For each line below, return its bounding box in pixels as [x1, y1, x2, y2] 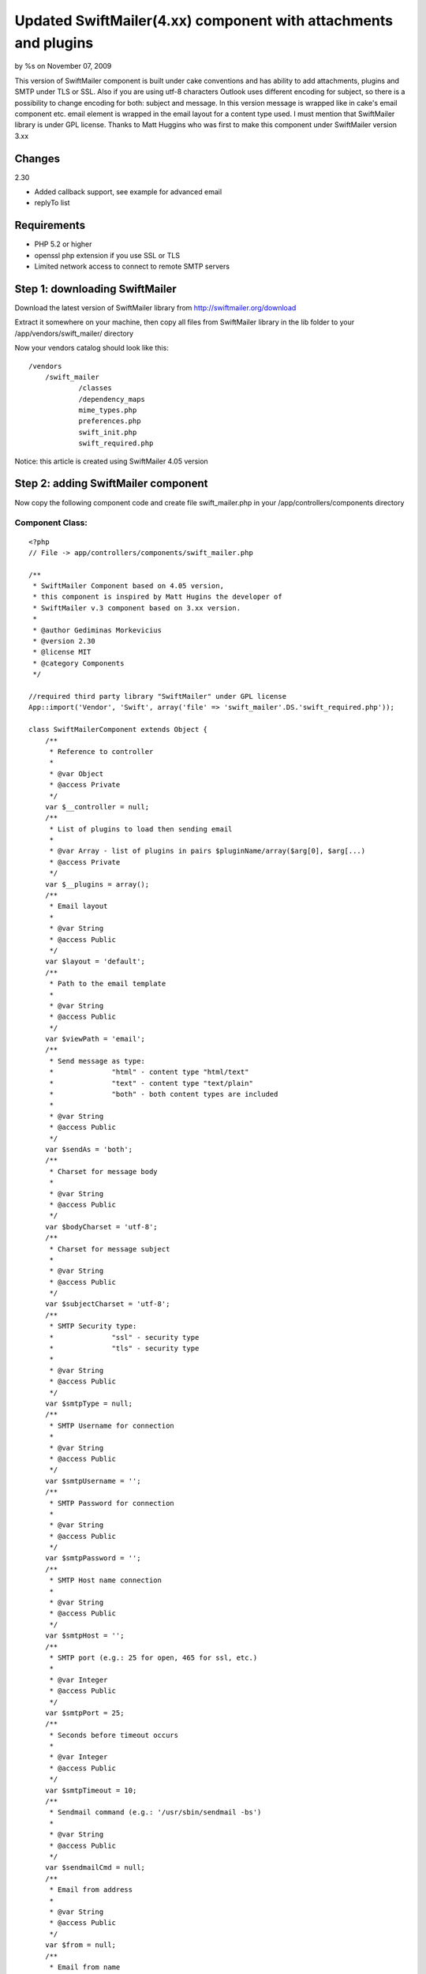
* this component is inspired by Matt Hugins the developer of [32, 592, 283, 602]
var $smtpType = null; [44, 1398, 133, 1408]
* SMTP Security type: [49, 1322, 137, 1330]
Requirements [14, 219, 86, 232]
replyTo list [34, 198, 70, 208]
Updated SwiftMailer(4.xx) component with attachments [14, 12, 394, 29]
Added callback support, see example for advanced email [34, 186, 222, 197]
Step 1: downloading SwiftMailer [14, 282, 177, 295]
